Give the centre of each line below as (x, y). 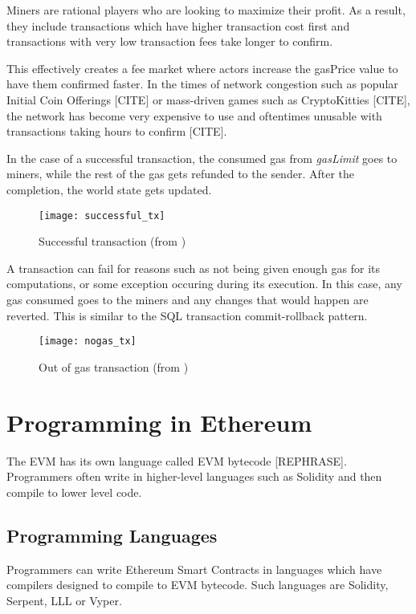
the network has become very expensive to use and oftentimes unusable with (194, 115)
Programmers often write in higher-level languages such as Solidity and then (194, 476)
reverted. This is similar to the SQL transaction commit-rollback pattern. (187, 315)
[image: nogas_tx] (88, 342)
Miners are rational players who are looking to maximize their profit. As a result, (206, 10)
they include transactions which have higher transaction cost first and (178, 25)
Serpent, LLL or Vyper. (64, 600)
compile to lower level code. (74, 492)
